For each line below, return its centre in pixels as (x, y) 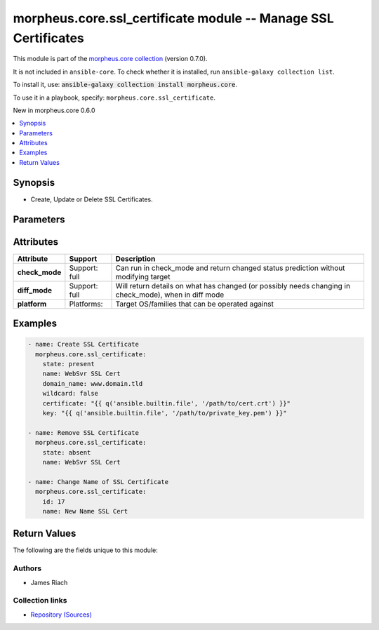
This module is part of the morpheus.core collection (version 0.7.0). (110, 59)
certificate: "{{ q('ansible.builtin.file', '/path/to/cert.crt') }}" (167, 403)
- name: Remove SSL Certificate (84, 433)
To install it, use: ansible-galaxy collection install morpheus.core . (125, 85)
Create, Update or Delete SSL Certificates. (92, 199)
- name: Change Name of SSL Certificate (98, 482)
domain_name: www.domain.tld (93, 383)
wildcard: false (70, 394)
